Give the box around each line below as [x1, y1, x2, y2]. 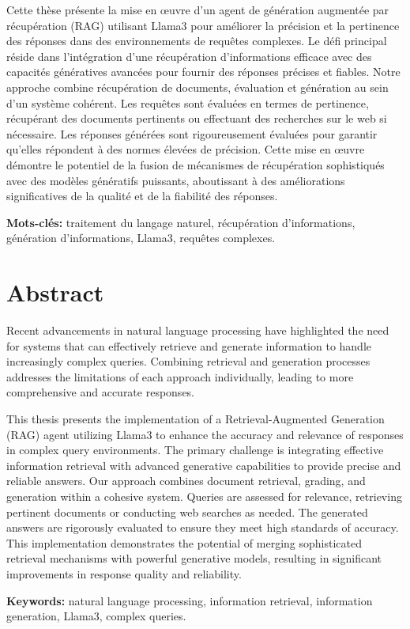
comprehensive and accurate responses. [6, 384, 195, 400]
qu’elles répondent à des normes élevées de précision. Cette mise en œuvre [6, 141, 365, 157]
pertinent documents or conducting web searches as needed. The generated [6, 503, 368, 520]
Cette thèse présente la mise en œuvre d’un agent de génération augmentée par [6, 2, 389, 17]
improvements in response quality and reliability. [6, 565, 242, 582]
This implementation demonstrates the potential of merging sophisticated [6, 534, 363, 551]
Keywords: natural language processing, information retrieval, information [6, 592, 373, 608]
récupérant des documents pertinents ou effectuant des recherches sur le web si [6, 110, 387, 127]
